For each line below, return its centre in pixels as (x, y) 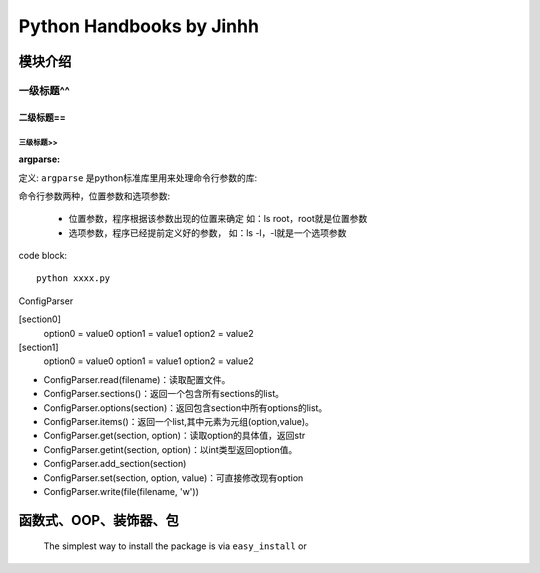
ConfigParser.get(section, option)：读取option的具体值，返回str (174, 436)
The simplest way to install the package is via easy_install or (175, 546)
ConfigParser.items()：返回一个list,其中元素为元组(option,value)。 (179, 421)
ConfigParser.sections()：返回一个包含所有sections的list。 (164, 394)
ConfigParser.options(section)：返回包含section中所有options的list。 (185, 407)
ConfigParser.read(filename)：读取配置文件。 (137, 379)
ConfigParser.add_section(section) (115, 464)
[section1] (38, 347)
